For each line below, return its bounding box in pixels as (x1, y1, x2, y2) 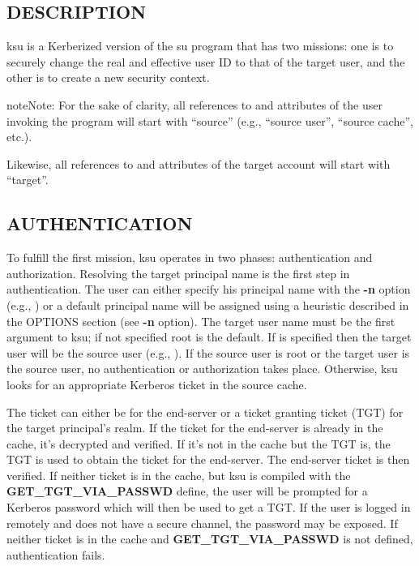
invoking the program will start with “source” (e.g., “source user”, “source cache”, (6, 112, 413, 129)
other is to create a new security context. (6, 69, 210, 86)
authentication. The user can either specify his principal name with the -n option (6, 281, 411, 298)
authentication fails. (6, 546, 105, 563)
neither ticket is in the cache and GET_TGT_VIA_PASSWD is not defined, (6, 530, 413, 547)
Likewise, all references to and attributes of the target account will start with (6, 155, 391, 172)
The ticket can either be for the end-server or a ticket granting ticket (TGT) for (6, 403, 404, 420)
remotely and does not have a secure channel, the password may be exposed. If (6, 514, 398, 531)
